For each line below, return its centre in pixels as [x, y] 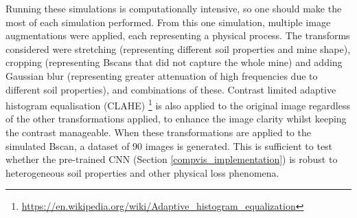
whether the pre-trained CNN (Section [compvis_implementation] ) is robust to [172, 159]
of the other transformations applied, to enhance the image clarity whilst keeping [176, 119]
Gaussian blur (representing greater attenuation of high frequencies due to [162, 75]
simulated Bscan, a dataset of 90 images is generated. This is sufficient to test [169, 145]
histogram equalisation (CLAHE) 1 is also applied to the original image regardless [178, 104]
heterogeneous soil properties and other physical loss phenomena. [142, 172]
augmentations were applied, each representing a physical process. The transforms [178, 35]
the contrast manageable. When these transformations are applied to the [158, 132]
